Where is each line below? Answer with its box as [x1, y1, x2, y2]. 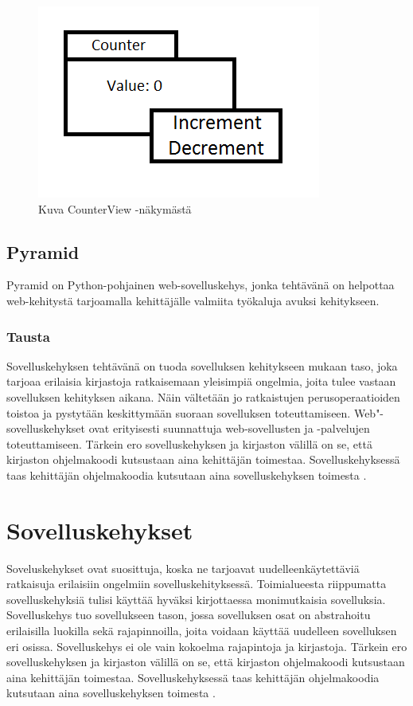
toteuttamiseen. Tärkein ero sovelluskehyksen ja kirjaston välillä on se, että [6, 435, 372, 452]
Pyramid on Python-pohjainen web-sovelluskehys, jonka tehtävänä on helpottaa [6, 277, 395, 293]
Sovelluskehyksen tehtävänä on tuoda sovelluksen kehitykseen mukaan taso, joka [6, 357, 398, 374]
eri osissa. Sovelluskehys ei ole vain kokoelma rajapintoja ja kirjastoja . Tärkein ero [6, 637, 407, 654]
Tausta [6, 326, 50, 346]
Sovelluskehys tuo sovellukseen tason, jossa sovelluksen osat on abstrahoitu [6, 606, 371, 623]
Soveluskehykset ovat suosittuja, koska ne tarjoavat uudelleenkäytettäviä [6, 559, 360, 576]
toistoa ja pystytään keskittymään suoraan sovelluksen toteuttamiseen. [6, 404, 351, 421]
